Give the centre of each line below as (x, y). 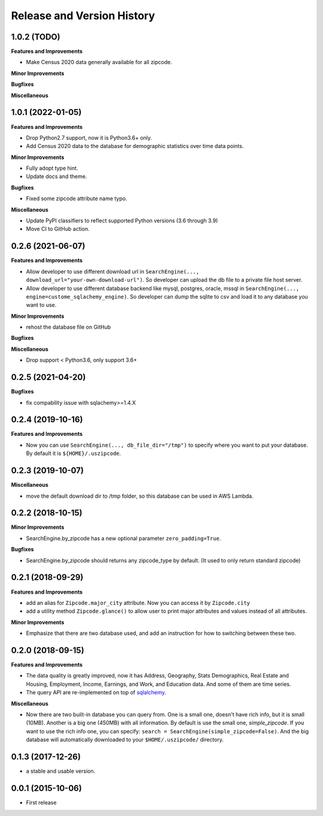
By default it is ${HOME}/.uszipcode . (74, 453)
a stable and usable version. (61, 771)
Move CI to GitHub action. (58, 229)
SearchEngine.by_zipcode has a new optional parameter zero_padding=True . (124, 538)
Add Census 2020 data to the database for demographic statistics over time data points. (135, 146)
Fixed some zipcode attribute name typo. (77, 198)
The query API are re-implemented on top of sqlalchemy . (96, 692)
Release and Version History (83, 16)
